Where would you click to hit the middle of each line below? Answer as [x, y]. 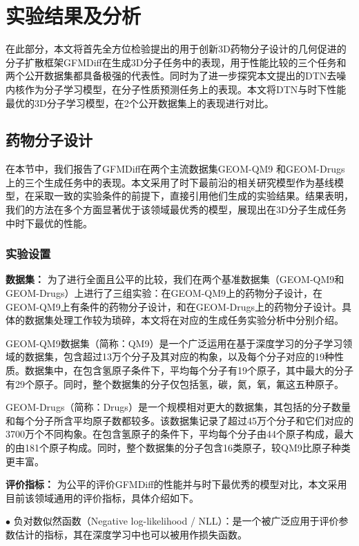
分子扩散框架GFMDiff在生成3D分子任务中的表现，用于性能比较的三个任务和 [176, 62]
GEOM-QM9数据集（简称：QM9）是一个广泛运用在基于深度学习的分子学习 [174, 343]
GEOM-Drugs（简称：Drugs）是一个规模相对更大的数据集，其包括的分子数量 [178, 407]
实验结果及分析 [74, 16]
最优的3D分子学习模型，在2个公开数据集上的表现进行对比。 [140, 103]
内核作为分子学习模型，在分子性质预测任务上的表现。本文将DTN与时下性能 [176, 89]
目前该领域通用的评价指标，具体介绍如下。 [102, 497]
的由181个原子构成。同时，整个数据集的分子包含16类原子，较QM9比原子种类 [178, 448]
